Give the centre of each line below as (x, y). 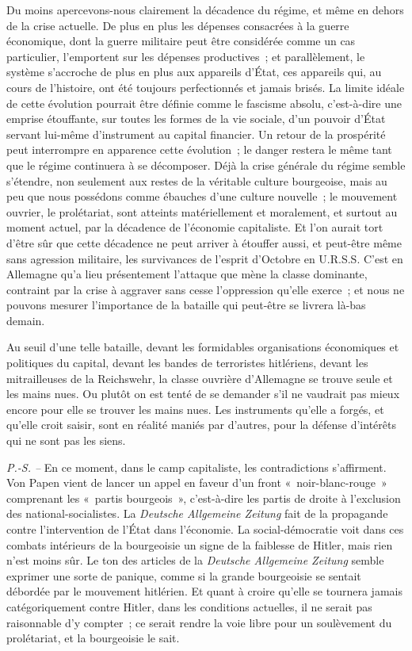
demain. (26, 320)
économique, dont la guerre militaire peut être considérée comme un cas (181, 41)
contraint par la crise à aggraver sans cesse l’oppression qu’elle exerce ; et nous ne (206, 289)
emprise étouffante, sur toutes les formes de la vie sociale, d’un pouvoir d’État (196, 119)
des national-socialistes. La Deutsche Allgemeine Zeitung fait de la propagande (197, 513)
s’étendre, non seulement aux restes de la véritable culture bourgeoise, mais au (197, 180)
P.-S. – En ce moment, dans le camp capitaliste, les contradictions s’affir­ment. (196, 467)
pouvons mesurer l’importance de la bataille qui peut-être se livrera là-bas (186, 305)
